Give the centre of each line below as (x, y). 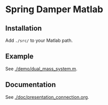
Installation (24, 28)
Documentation (31, 85)
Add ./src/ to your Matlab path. (39, 40)
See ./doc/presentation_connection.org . (47, 97)
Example (19, 56)
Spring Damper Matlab (54, 9)
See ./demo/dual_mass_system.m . (41, 69)
